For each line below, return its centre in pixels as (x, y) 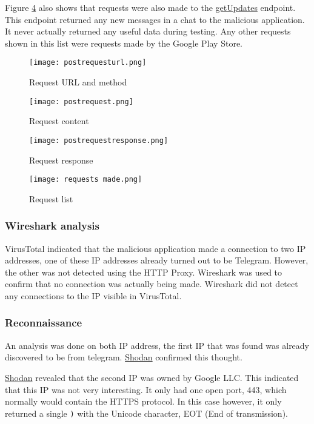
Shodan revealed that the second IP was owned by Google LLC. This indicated (152, 377)
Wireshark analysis (52, 226)
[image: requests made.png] (86, 180)
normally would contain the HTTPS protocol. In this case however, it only (143, 401)
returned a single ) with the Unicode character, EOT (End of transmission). (146, 413)
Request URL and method (78, 82)
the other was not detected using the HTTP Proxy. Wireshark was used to (144, 272)
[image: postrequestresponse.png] (99, 140)
